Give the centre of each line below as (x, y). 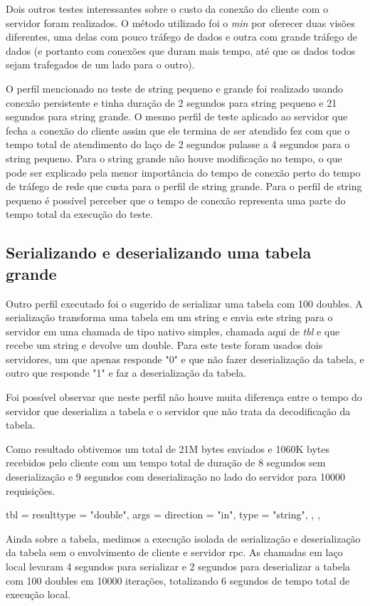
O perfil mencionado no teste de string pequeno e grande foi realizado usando (175, 88)
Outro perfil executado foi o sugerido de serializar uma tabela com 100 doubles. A (184, 303)
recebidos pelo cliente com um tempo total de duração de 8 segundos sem (166, 463)
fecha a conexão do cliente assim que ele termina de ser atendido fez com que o (178, 130)
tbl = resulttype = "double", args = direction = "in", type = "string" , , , (163, 514)
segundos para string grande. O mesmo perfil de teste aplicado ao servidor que (177, 116)
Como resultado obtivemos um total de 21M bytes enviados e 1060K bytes (168, 448)
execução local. (38, 594)
